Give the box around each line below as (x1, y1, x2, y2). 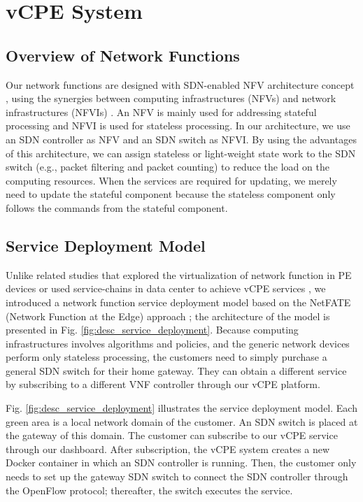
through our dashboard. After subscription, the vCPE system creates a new (6, 441, 330, 456)
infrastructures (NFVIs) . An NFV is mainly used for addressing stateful (6, 104, 317, 119)
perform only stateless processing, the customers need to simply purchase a (6, 350, 327, 364)
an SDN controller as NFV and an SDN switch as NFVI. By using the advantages (6, 131, 357, 146)
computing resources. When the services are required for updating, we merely (6, 173, 337, 187)
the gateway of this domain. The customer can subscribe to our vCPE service (6, 428, 338, 443)
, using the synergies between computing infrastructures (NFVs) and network (6, 91, 336, 106)
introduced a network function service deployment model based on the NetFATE (6, 294, 351, 309)
